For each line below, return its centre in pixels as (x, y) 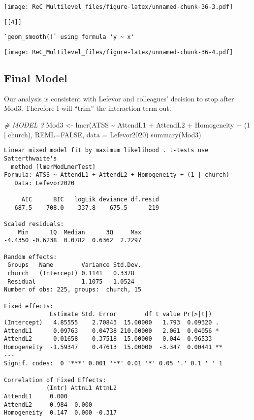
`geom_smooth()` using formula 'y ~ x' (69, 37)
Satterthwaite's (31, 158)
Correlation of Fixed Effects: (55, 380)
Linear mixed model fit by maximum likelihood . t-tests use (106, 150)
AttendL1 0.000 (36, 396)
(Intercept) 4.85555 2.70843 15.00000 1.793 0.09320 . (111, 322)
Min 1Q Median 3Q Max (80, 232)
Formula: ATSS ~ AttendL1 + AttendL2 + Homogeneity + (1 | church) (117, 175)
